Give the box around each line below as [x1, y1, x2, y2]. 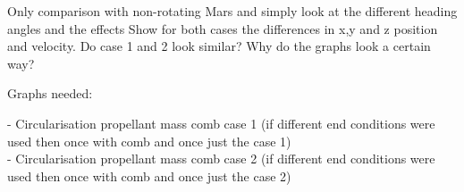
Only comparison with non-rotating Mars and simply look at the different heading [7, 2, 458, 20]
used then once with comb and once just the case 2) [7, 166, 291, 185]
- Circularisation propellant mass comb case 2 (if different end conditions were [7, 149, 435, 168]
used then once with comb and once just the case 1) [7, 131, 291, 150]
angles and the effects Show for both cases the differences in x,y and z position [7, 19, 438, 38]
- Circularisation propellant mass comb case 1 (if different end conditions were [7, 113, 435, 132]
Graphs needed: [7, 84, 93, 103]
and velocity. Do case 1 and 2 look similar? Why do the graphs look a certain [7, 37, 431, 55]
